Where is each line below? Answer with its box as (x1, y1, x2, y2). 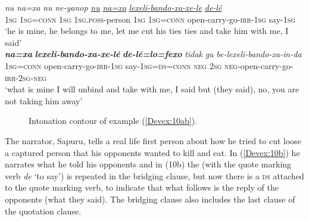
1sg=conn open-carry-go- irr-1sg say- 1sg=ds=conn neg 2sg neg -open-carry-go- (5, 59, 294, 71)
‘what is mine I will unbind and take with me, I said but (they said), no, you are (5, 83, 299, 95)
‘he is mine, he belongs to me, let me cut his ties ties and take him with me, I (5, 24, 289, 37)
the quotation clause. (5, 204, 82, 217)
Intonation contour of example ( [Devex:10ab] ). (29, 114, 197, 127)
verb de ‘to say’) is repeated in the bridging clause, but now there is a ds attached (5, 169, 304, 182)
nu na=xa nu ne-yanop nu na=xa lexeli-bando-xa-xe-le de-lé (5, 1, 222, 13)
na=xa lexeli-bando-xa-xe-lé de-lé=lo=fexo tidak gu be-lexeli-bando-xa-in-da (5, 48, 302, 60)
